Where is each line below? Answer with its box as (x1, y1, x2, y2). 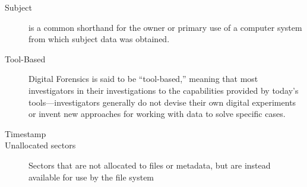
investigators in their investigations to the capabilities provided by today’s (29, 84, 299, 96)
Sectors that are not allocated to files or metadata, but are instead (29, 159, 271, 171)
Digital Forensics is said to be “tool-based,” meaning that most (29, 72, 258, 85)
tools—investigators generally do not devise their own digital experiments (29, 96, 296, 108)
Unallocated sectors (5, 139, 76, 151)
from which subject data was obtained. (29, 33, 170, 45)
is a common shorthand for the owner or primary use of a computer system (29, 21, 302, 33)
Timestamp (5, 127, 46, 140)
